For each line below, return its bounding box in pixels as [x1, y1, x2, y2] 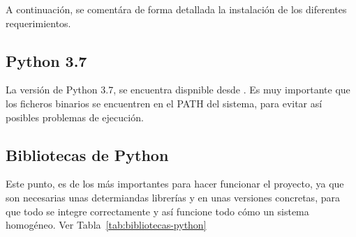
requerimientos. [6, 15, 71, 30]
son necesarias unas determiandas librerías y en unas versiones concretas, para [6, 190, 340, 204]
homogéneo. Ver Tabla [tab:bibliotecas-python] [6, 217, 207, 232]
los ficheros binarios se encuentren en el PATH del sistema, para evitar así [6, 95, 322, 110]
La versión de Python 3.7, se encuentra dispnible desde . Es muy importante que [6, 82, 350, 97]
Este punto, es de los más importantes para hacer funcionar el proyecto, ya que [6, 176, 344, 191]
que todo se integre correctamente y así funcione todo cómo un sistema [6, 204, 309, 218]
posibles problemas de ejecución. [6, 109, 144, 124]
